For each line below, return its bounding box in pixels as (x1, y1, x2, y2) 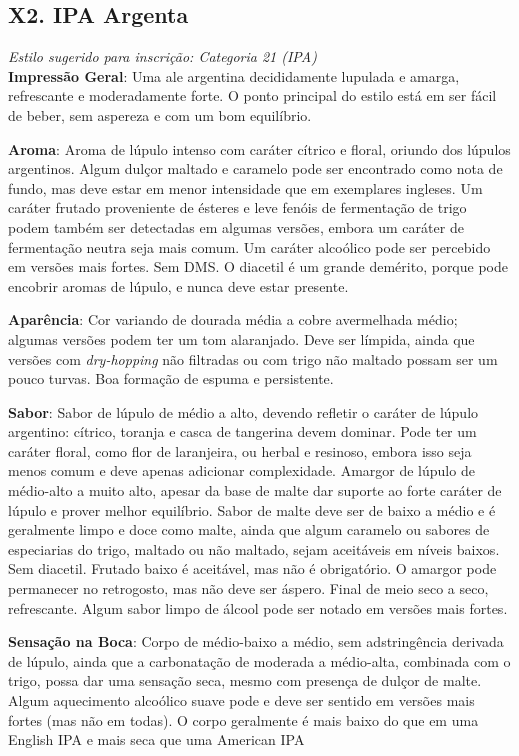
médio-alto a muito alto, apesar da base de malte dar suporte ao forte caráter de (8, 480, 502, 501)
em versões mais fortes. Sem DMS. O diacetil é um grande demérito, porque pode (8, 256, 508, 277)
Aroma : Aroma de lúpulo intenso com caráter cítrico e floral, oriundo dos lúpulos (8, 138, 511, 159)
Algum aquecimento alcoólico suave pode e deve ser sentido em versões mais (8, 690, 475, 711)
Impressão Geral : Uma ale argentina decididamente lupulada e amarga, (8, 65, 460, 86)
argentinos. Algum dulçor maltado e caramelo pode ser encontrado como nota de (8, 158, 503, 179)
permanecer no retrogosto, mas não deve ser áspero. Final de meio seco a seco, (8, 578, 489, 599)
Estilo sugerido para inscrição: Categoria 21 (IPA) (8, 46, 317, 67)
